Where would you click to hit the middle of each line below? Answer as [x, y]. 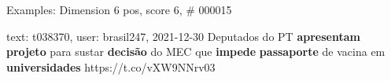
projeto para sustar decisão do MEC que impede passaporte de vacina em [196, 52]
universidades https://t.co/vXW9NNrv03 [111, 66]
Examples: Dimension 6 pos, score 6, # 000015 [119, 9]
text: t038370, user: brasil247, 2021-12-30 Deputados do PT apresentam [183, 36]
